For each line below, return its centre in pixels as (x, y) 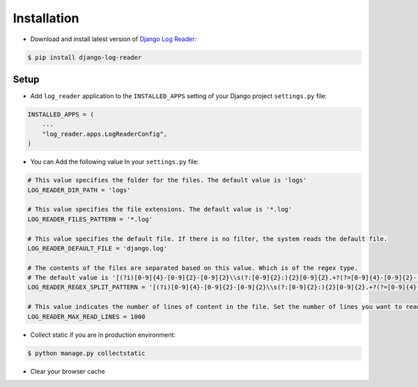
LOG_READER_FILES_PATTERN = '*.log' (90, 219)
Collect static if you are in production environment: (103, 335)
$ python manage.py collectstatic (86, 353)
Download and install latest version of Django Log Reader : (114, 39)
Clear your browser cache (68, 371)
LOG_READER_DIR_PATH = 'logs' (79, 190)
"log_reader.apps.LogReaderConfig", (104, 134)
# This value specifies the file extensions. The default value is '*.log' (160, 210)
